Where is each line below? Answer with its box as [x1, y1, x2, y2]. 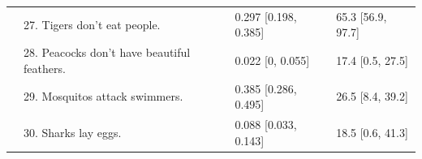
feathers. [24, 59, 66, 76]
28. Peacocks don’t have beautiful [24, 44, 191, 61]
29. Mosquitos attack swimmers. [24, 88, 183, 105]
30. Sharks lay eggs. [24, 123, 122, 140]
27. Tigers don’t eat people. [24, 15, 161, 32]
